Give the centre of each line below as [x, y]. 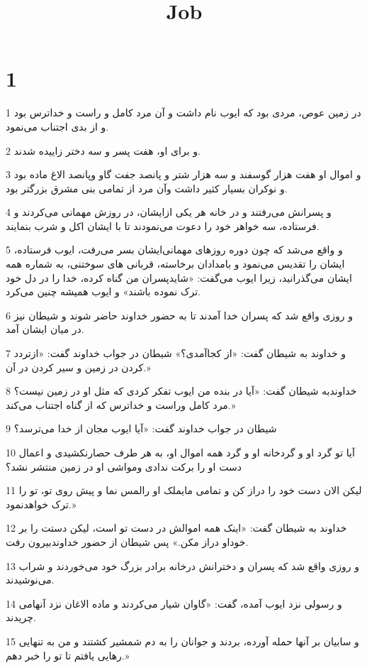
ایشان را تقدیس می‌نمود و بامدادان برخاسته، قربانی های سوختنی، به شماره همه [175, 264]
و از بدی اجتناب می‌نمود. [57, 126]
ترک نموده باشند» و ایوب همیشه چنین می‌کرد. [103, 291]
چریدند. [21, 617]
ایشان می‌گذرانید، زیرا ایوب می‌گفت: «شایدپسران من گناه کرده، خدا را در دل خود [179, 277]
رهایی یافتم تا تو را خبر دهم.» [68, 655]
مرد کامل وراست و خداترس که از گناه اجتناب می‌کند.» [121, 404]
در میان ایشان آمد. [45, 329]
